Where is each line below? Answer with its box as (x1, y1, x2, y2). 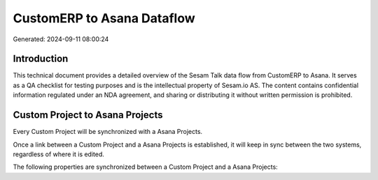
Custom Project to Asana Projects (13, 109, 163, 121)
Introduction (13, 53, 69, 65)
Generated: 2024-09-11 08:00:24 (13, 35, 109, 43)
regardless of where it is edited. (13, 150, 105, 158)
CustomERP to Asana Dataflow (13, 10, 195, 26)
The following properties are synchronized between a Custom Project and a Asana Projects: (13, 163, 278, 171)
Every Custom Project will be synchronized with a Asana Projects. (13, 128, 203, 136)
